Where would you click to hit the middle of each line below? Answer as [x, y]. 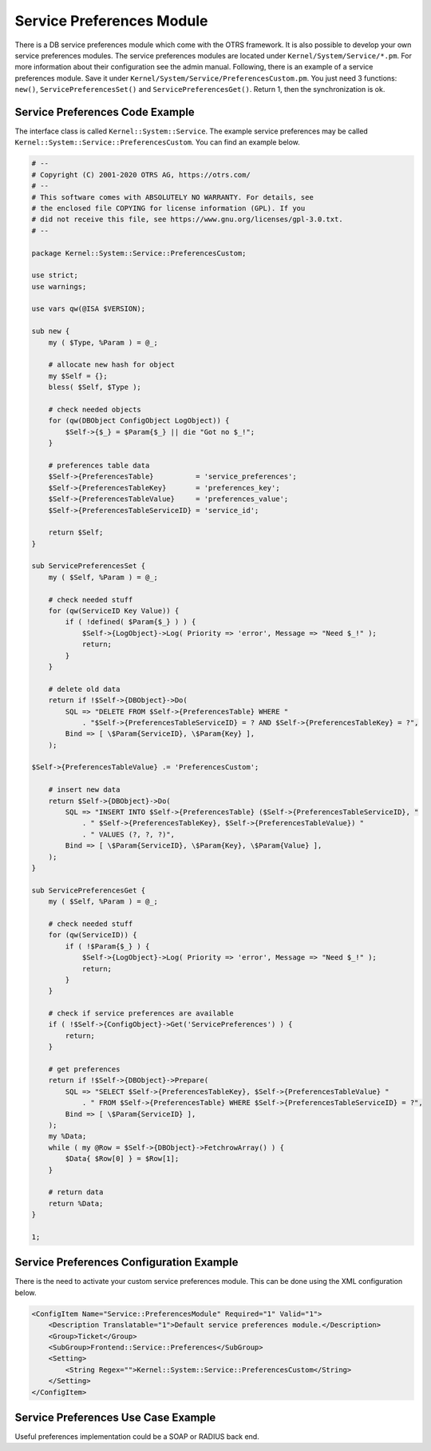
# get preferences [84, 1069]
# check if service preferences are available [141, 1014]
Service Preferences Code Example [105, 112]
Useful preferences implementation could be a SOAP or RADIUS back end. [137, 1437]
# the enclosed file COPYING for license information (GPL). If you [168, 208]
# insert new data [84, 790]
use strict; [55, 275]
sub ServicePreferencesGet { [89, 890]
